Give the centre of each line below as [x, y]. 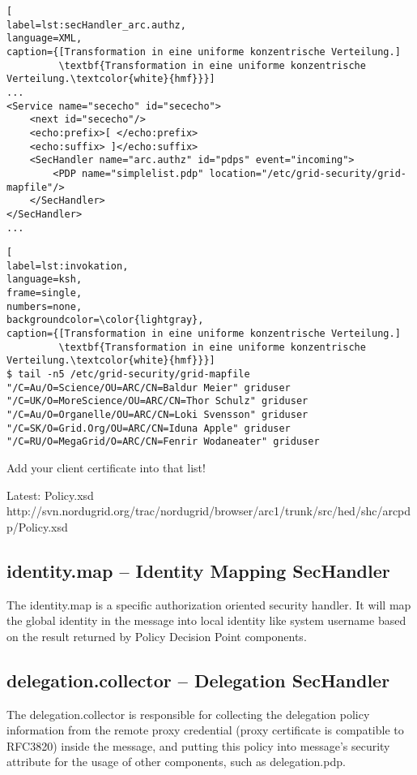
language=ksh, [45, 280]
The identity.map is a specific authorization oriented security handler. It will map [209, 604]
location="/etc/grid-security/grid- [308, 173]
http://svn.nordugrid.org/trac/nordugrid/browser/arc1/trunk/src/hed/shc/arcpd [209, 511]
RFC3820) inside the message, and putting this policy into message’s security [198, 745]
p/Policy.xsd [37, 526]
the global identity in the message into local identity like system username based [206, 620]
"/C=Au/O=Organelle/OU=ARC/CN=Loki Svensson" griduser [157, 415]
